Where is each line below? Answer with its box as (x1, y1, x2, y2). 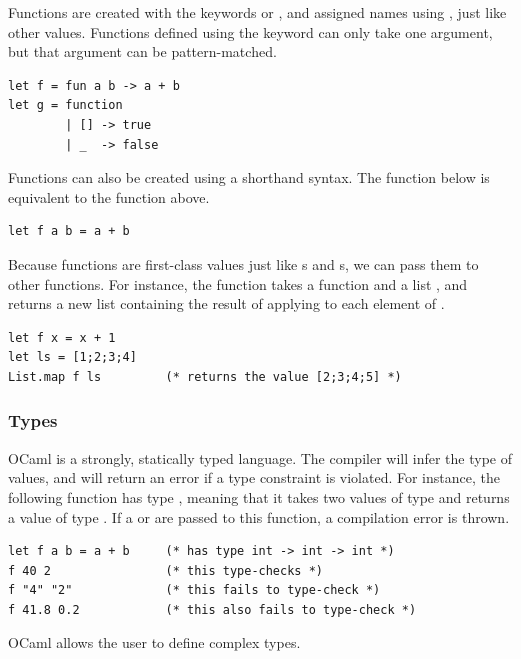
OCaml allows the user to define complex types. (8, 632, 301, 653)
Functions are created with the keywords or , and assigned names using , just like (8, 2, 507, 22)
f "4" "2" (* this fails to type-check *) (8, 583, 381, 598)
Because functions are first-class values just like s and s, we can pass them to (8, 253, 479, 274)
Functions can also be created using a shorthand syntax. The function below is (8, 167, 490, 188)
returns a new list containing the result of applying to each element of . (8, 293, 445, 314)
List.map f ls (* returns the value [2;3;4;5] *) (8, 369, 402, 384)
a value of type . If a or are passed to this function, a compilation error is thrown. (8, 506, 510, 527)
